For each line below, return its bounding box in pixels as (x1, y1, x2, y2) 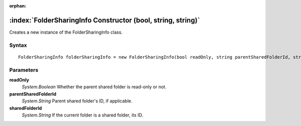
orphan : (9, 3, 27, 9)
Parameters (9, 66, 39, 73)
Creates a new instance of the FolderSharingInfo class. (9, 29, 123, 35)
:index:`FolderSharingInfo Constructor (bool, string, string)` (9, 16, 200, 25)
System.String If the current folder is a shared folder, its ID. (22, 112, 143, 118)
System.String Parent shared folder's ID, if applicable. (22, 98, 132, 104)
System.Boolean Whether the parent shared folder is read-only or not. (22, 84, 167, 90)
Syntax (9, 42, 27, 49)
